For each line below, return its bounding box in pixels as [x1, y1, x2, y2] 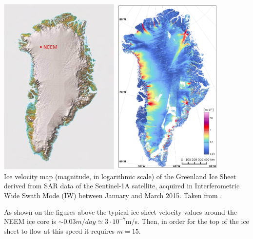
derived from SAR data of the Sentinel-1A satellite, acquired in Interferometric [4, 181, 240, 191]
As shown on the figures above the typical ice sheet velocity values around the [4, 206, 237, 217]
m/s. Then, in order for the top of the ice [125, 216, 249, 226]
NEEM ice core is [4, 216, 57, 226]
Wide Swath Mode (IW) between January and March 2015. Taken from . [4, 190, 222, 200]
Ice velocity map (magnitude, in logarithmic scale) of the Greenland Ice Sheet [4, 171, 236, 181]
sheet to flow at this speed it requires [4, 225, 115, 236]
